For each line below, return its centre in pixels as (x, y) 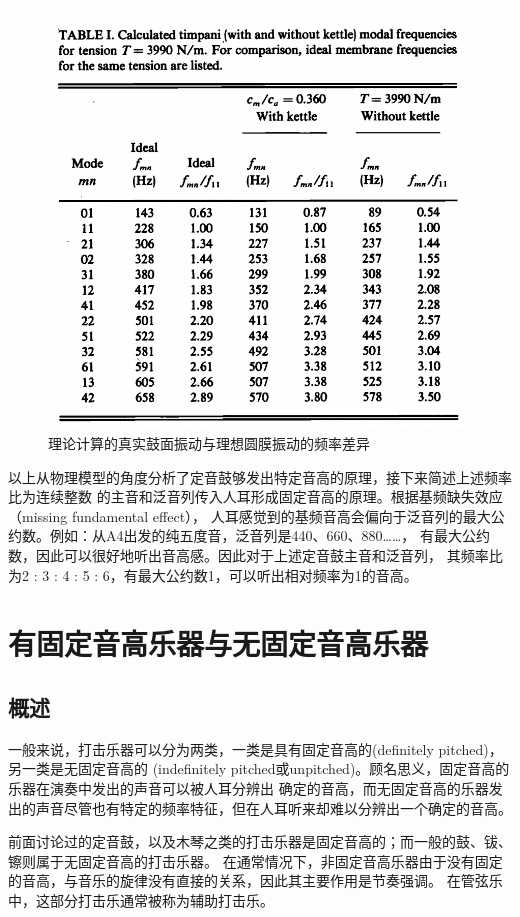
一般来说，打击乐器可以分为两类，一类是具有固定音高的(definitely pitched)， (255, 748)
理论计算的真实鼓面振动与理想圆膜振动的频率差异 (209, 443)
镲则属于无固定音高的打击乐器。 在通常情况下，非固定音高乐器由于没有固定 (255, 860)
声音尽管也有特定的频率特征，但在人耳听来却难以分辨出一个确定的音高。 (273, 807)
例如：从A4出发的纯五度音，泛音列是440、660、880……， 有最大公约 (269, 535)
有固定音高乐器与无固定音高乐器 (218, 643)
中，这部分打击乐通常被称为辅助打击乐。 (141, 899)
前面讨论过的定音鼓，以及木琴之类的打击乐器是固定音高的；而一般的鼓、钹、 (260, 841)
